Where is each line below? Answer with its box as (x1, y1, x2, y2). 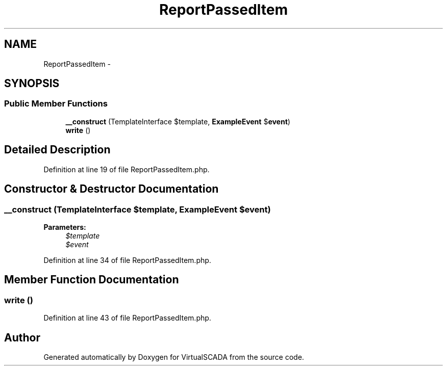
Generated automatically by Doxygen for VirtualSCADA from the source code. (43, 352, 304, 361)
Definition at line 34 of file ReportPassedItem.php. (43, 255, 211, 265)
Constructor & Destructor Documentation (4, 182, 219, 196)
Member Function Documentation (4, 273, 179, 286)
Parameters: (43, 222, 86, 231)
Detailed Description (4, 143, 111, 156)
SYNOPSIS (4, 77, 60, 90)
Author (4, 331, 40, 344)
